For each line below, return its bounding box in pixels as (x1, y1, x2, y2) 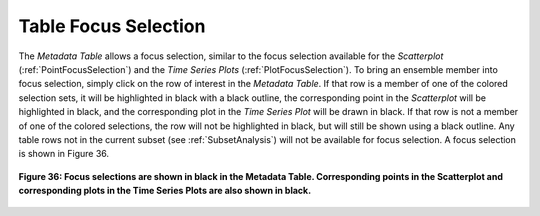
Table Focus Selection (18, 15, 206, 37)
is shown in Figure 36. (18, 148, 110, 160)
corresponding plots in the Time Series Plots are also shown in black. (18, 185, 312, 197)
